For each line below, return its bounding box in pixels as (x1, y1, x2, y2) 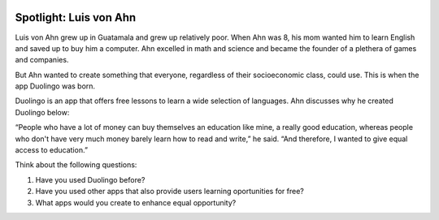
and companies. (15, 55, 69, 65)
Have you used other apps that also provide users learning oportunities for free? (35, 187, 304, 196)
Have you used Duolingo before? (35, 175, 146, 184)
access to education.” (15, 145, 89, 155)
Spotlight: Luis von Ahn (15, 11, 137, 24)
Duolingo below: (15, 107, 70, 117)
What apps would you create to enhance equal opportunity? (35, 197, 237, 207)
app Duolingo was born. (15, 81, 96, 91)
